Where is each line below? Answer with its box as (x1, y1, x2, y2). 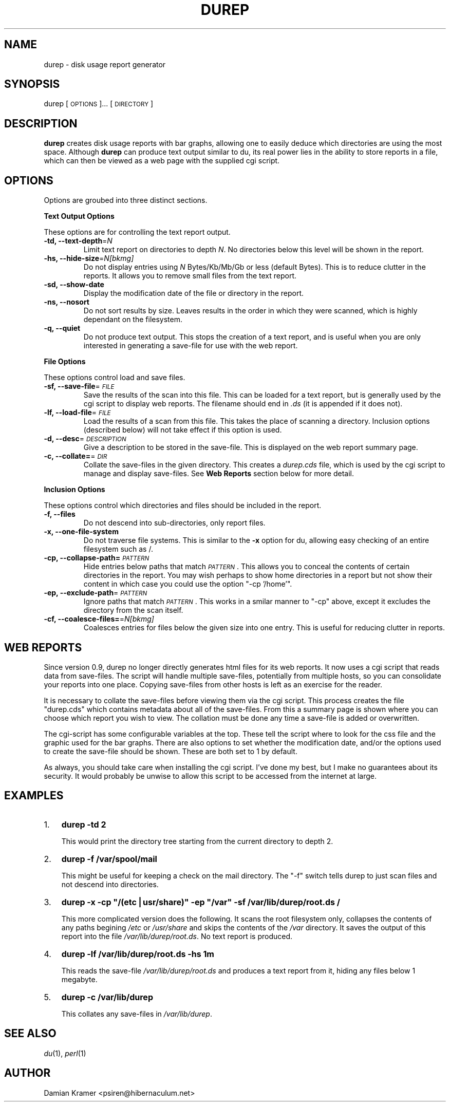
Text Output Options (44, 212, 115, 221)
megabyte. (61, 974, 98, 984)
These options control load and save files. (44, 373, 185, 382)
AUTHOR (4, 1066, 51, 1080)
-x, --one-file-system (44, 527, 119, 536)
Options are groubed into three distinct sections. (44, 196, 208, 205)
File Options (44, 357, 86, 366)
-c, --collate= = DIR (44, 452, 107, 461)
